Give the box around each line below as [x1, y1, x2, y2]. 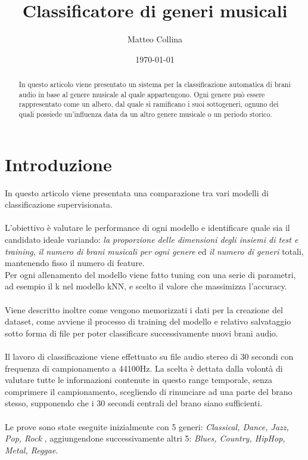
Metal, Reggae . [5, 443, 58, 456]
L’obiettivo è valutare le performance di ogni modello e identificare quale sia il [5, 221, 290, 234]
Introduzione [5, 152, 112, 176]
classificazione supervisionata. [5, 198, 113, 211]
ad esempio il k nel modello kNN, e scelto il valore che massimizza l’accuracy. [5, 280, 287, 292]
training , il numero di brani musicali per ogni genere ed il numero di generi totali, [5, 245, 304, 257]
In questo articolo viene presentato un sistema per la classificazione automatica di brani [18, 79, 291, 89]
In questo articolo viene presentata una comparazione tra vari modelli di [5, 186, 269, 199]
